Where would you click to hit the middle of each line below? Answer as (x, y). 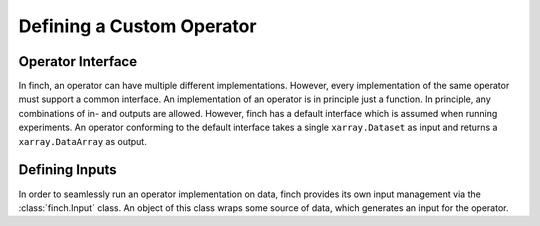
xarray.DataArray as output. (82, 141)
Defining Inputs (67, 170)
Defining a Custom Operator (137, 26)
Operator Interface (78, 61)
